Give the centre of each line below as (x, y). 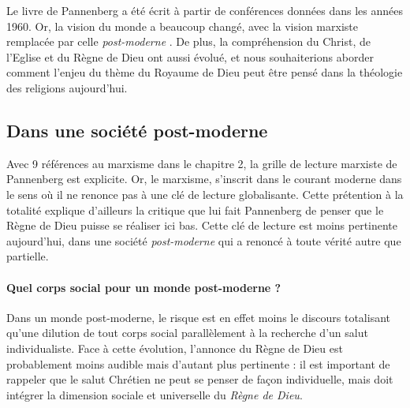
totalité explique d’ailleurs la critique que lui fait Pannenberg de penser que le (195, 210)
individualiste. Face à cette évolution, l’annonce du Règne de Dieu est (175, 348)
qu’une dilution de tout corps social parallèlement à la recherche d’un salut (187, 333)
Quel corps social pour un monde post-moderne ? (144, 287)
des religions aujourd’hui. (67, 87)
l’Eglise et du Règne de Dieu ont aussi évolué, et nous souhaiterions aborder (190, 56)
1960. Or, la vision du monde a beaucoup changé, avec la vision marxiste (182, 26)
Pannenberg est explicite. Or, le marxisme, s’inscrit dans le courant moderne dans (204, 179)
